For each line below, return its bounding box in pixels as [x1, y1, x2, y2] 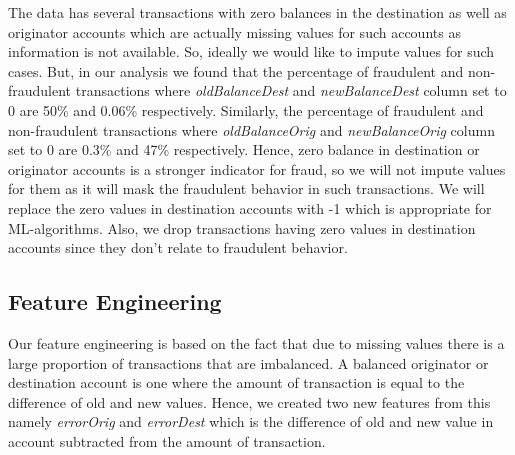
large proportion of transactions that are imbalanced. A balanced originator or [8, 352, 489, 373]
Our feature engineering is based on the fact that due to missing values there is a [8, 332, 505, 353]
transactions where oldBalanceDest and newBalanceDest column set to [75, 80, 507, 101]
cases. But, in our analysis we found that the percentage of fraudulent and [8, 60, 464, 81]
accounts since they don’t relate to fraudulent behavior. [8, 237, 348, 258]
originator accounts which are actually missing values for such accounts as [8, 21, 461, 42]
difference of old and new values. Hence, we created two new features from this [8, 391, 491, 412]
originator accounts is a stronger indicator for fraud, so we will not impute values [8, 158, 506, 179]
